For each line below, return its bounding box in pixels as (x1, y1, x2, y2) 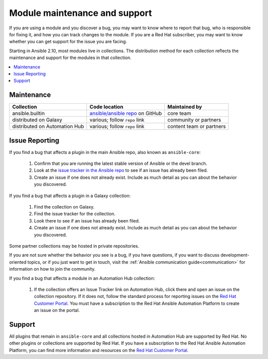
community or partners (167, 117, 221, 124)
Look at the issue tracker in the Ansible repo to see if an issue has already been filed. (34, 167, 208, 173)
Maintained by (167, 103, 202, 110)
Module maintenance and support (9, 7, 152, 18)
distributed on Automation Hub (12, 123, 84, 130)
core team (167, 110, 191, 117)
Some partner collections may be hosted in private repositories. (9, 243, 139, 249)
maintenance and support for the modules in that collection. (9, 55, 132, 61)
